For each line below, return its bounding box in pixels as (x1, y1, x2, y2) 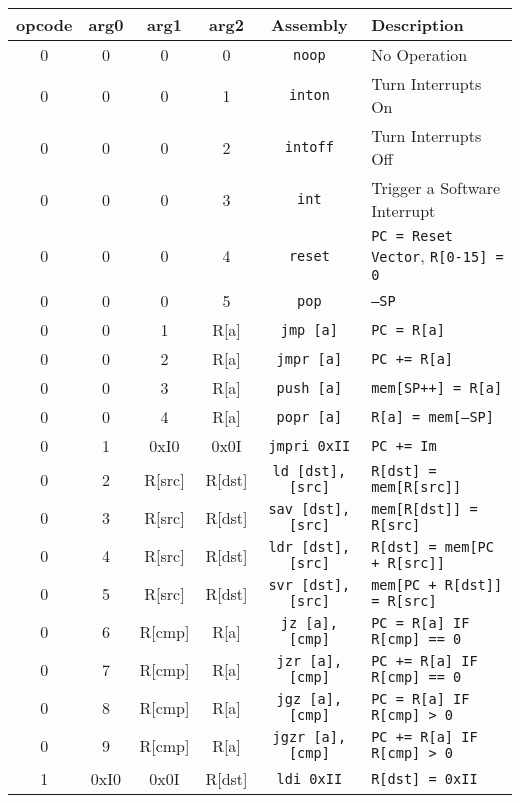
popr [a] (276, 408, 343, 425)
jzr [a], (276, 653, 343, 669)
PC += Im (371, 437, 437, 454)
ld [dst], (272, 463, 347, 479)
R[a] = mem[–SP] (371, 408, 494, 425)
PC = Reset (371, 228, 454, 244)
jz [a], (280, 615, 338, 631)
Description (371, 13, 464, 36)
